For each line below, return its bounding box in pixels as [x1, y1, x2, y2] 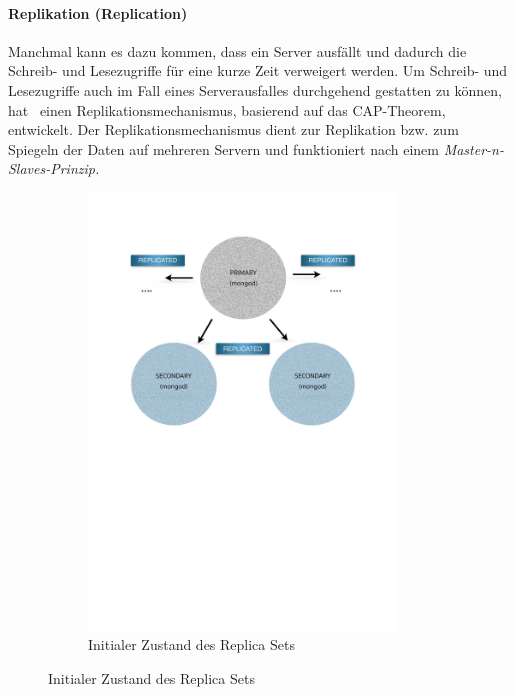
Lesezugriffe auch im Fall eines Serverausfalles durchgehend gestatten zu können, [8, 79, 503, 100]
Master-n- [443, 138, 504, 159]
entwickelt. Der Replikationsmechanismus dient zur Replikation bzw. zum [8, 119, 459, 140]
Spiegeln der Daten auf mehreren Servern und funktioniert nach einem [8, 138, 439, 159]
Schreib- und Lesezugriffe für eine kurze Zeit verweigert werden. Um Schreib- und [8, 60, 508, 81]
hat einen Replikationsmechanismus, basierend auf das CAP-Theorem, [8, 99, 446, 120]
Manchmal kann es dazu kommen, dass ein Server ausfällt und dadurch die [8, 40, 467, 61]
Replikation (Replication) [8, 2, 188, 23]
